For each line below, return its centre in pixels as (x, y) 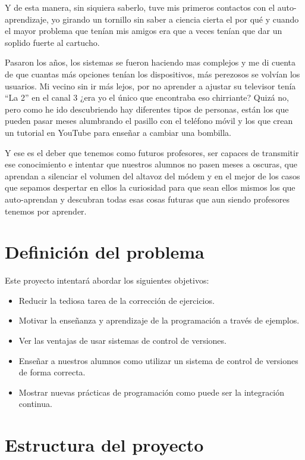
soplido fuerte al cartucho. (52, 42)
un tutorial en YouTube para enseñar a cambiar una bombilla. (118, 132)
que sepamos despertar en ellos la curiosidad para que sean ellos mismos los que (150, 187)
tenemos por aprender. (46, 211)
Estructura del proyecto (104, 445)
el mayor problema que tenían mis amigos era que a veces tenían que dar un (144, 31)
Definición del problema (105, 252)
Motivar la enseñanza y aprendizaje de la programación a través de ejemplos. (159, 320)
